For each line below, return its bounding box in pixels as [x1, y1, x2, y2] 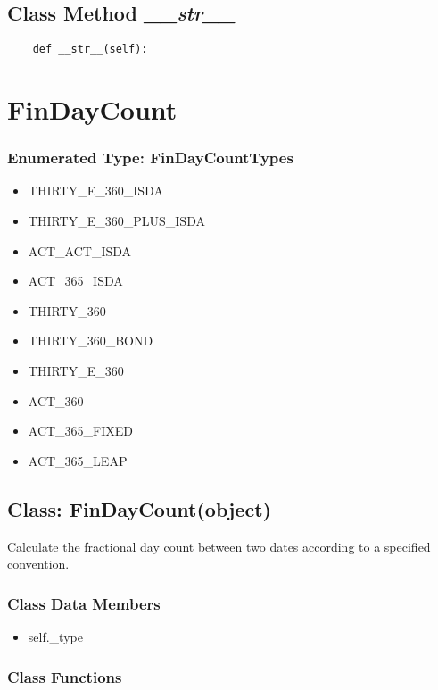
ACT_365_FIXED [28, 421, 134, 440]
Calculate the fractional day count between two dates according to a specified [7, 536, 431, 555]
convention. [7, 554, 70, 573]
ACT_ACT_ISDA [28, 241, 132, 260]
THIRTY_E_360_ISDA [28, 181, 163, 200]
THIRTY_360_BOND [28, 331, 153, 350]
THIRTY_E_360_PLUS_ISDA [28, 212, 205, 230]
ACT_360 [28, 391, 84, 410]
